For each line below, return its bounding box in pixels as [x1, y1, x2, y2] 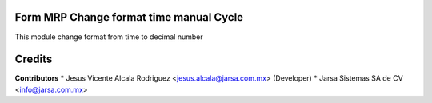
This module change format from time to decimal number [14, 32, 203, 42]
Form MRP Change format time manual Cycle [14, 10, 244, 24]
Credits [14, 53, 53, 66]
